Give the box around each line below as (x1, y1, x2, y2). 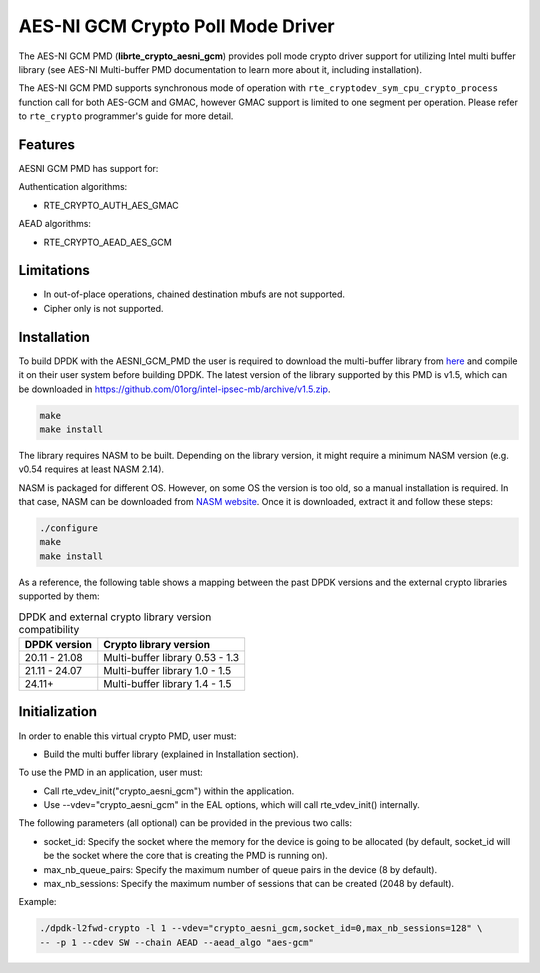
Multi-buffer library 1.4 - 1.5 (103, 677, 232, 690)
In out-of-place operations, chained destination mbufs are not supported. (43, 288, 345, 300)
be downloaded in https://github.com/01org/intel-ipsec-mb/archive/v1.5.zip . (18, 383, 331, 395)
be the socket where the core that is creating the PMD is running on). (43, 850, 329, 862)
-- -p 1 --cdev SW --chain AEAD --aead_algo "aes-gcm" (39, 936, 314, 948)
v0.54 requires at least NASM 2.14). (18, 463, 165, 475)
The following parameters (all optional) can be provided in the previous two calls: (18, 817, 353, 829)
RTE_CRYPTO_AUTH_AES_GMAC (43, 199, 179, 211)
